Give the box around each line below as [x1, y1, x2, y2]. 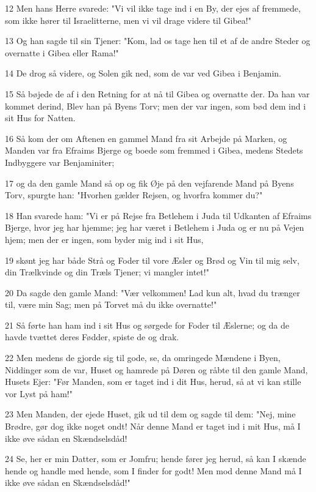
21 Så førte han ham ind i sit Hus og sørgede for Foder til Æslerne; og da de [5, 318, 290, 331]
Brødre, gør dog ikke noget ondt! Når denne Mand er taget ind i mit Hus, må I [5, 420, 301, 433]
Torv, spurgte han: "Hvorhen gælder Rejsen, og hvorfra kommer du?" [5, 188, 263, 201]
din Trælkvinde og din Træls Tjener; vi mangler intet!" [5, 266, 209, 278]
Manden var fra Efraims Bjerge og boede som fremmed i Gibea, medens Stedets [5, 144, 303, 157]
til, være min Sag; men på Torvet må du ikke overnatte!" [5, 298, 217, 311]
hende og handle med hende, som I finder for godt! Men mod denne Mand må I [5, 464, 302, 477]
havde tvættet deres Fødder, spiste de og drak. [5, 330, 179, 343]
